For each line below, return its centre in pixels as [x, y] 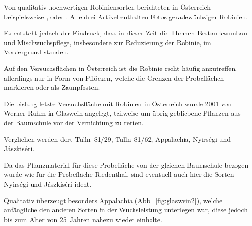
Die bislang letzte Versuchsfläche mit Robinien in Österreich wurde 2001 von [118, 103]
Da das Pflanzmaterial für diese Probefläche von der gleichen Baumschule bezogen [126, 165]
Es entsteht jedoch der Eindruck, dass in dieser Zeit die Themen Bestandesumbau [126, 33]
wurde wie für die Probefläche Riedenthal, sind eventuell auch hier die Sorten [119, 174]
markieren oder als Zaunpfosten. [52, 87]
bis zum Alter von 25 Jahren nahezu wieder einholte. [83, 219]
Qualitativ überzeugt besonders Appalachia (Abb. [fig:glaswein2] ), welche [113, 200]
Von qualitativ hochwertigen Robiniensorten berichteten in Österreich [108, 7]
